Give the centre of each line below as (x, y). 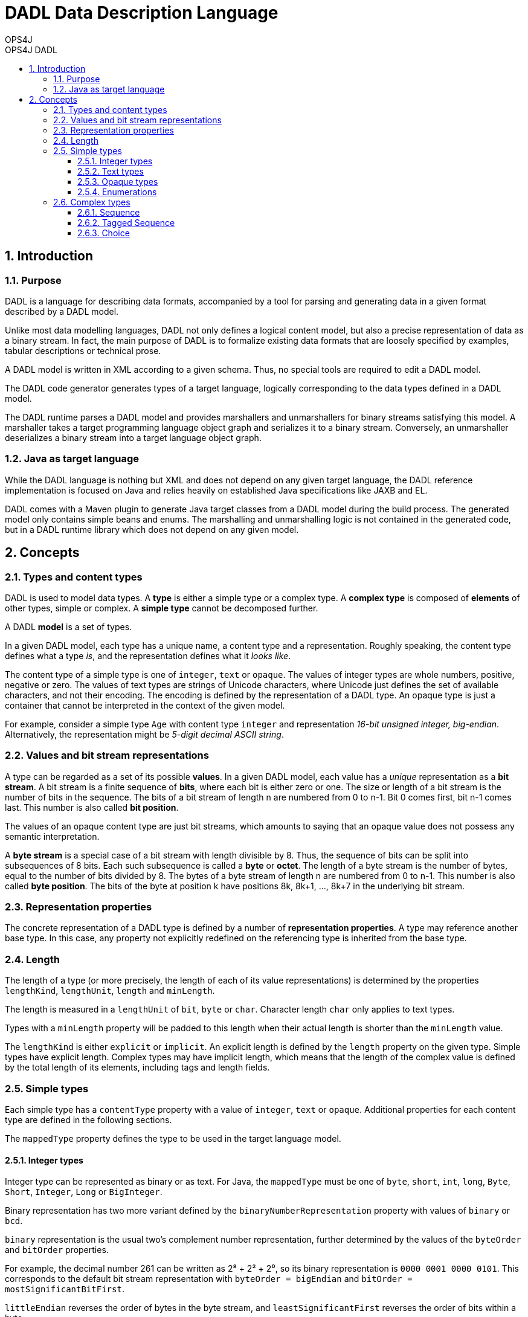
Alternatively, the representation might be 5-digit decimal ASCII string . (144, 734)
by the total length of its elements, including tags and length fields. (137, 1067)
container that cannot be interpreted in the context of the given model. (145, 705)
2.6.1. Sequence (109, 212)
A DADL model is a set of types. (69, 626)
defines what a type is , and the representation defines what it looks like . (148, 655)
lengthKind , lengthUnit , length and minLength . (110, 991)
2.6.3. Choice (104, 233)
